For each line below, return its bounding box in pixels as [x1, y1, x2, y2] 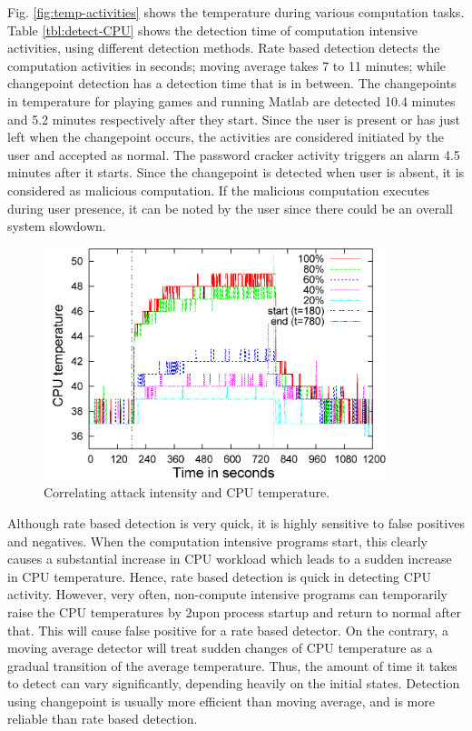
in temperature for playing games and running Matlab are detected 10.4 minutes [7, 91, 456, 110]
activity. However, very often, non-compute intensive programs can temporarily [7, 585, 447, 604]
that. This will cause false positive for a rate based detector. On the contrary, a [7, 620, 448, 639]
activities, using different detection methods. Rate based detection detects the [7, 38, 440, 57]
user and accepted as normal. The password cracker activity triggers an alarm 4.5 [7, 145, 460, 164]
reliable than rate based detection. [7, 709, 198, 728]
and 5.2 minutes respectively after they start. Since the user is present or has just [7, 109, 460, 128]
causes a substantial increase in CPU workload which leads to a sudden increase [7, 549, 452, 568]
